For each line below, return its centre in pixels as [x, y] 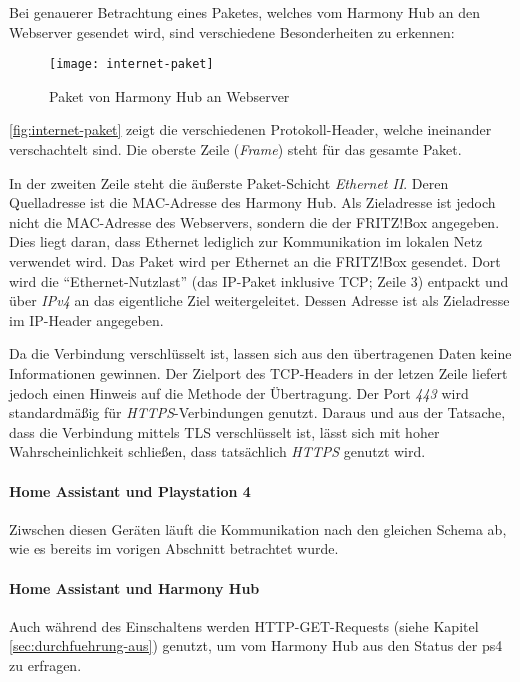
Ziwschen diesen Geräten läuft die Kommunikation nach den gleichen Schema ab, [258, 528]
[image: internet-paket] [131, 64]
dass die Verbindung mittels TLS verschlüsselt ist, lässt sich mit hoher [224, 431]
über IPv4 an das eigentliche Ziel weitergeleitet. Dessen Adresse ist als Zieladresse [259, 300]
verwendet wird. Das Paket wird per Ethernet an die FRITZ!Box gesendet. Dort [255, 261]
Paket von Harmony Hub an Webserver [169, 95]
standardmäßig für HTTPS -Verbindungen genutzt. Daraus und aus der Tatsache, [257, 412]
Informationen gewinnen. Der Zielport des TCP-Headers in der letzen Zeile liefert [258, 372]
